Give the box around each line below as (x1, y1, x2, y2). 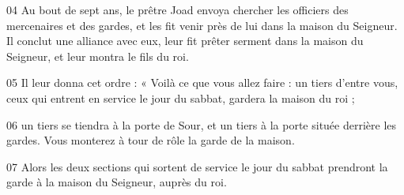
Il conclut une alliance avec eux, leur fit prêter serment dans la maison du (6, 32, 364, 49)
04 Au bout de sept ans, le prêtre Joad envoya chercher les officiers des (6, 2, 349, 17)
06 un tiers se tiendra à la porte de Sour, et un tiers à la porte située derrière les (6, 116, 397, 133)
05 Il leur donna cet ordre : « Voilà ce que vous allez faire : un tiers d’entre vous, (6, 74, 398, 91)
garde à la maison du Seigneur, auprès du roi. (6, 174, 227, 190)
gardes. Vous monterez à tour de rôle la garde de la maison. (6, 132, 295, 148)
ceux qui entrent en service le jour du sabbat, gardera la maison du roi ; (6, 89, 355, 106)
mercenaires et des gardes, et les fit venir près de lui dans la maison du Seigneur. (6, 17, 398, 33)
